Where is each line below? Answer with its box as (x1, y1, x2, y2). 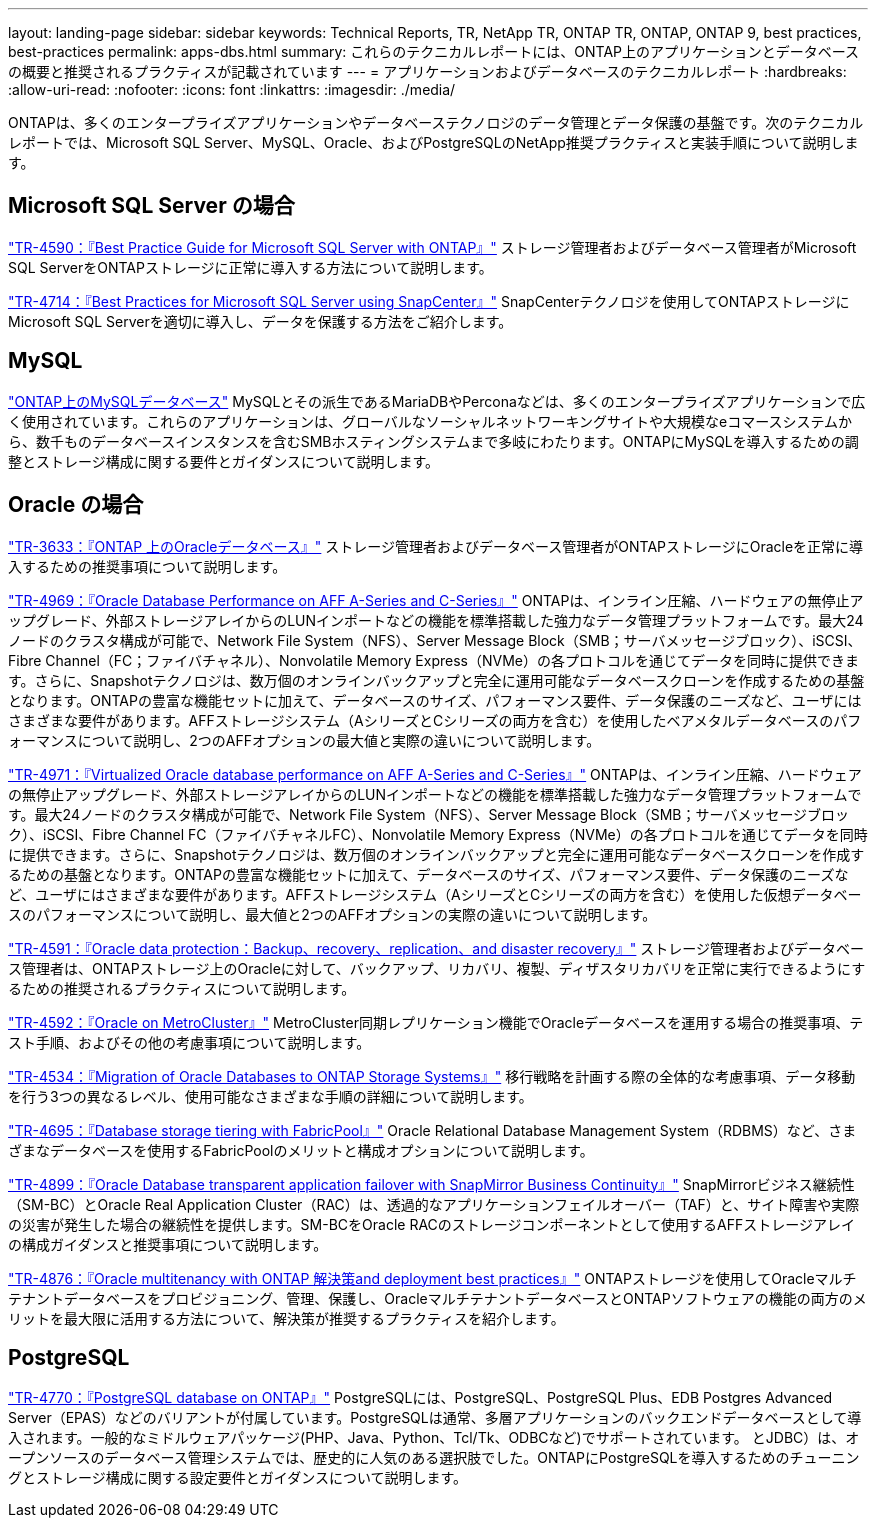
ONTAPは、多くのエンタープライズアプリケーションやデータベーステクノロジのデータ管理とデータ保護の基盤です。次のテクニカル (8, 114, 864, 131)
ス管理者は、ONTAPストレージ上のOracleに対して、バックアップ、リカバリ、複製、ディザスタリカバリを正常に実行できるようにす (8, 959, 866, 977)
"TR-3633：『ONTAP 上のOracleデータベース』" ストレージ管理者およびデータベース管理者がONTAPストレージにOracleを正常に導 (8, 537, 864, 555)
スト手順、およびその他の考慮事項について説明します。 (8, 1033, 371, 1051)
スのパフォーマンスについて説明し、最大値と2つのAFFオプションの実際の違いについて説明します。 (8, 905, 657, 923)
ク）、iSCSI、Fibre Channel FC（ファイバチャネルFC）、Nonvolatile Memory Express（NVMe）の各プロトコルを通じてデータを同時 (8, 825, 868, 843)
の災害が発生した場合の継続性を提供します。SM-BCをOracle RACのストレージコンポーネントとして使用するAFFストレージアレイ (8, 1215, 856, 1233)
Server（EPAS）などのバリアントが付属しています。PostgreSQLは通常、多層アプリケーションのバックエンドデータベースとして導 (8, 1409, 862, 1427)
